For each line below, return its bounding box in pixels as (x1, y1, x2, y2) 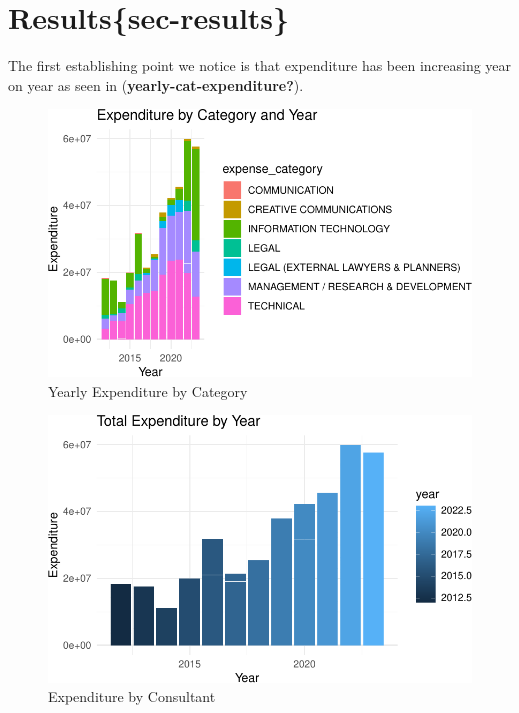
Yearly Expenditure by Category (48, 380, 248, 401)
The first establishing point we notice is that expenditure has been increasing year (8, 55, 512, 76)
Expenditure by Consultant (48, 686, 216, 707)
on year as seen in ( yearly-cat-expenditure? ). (8, 74, 304, 95)
